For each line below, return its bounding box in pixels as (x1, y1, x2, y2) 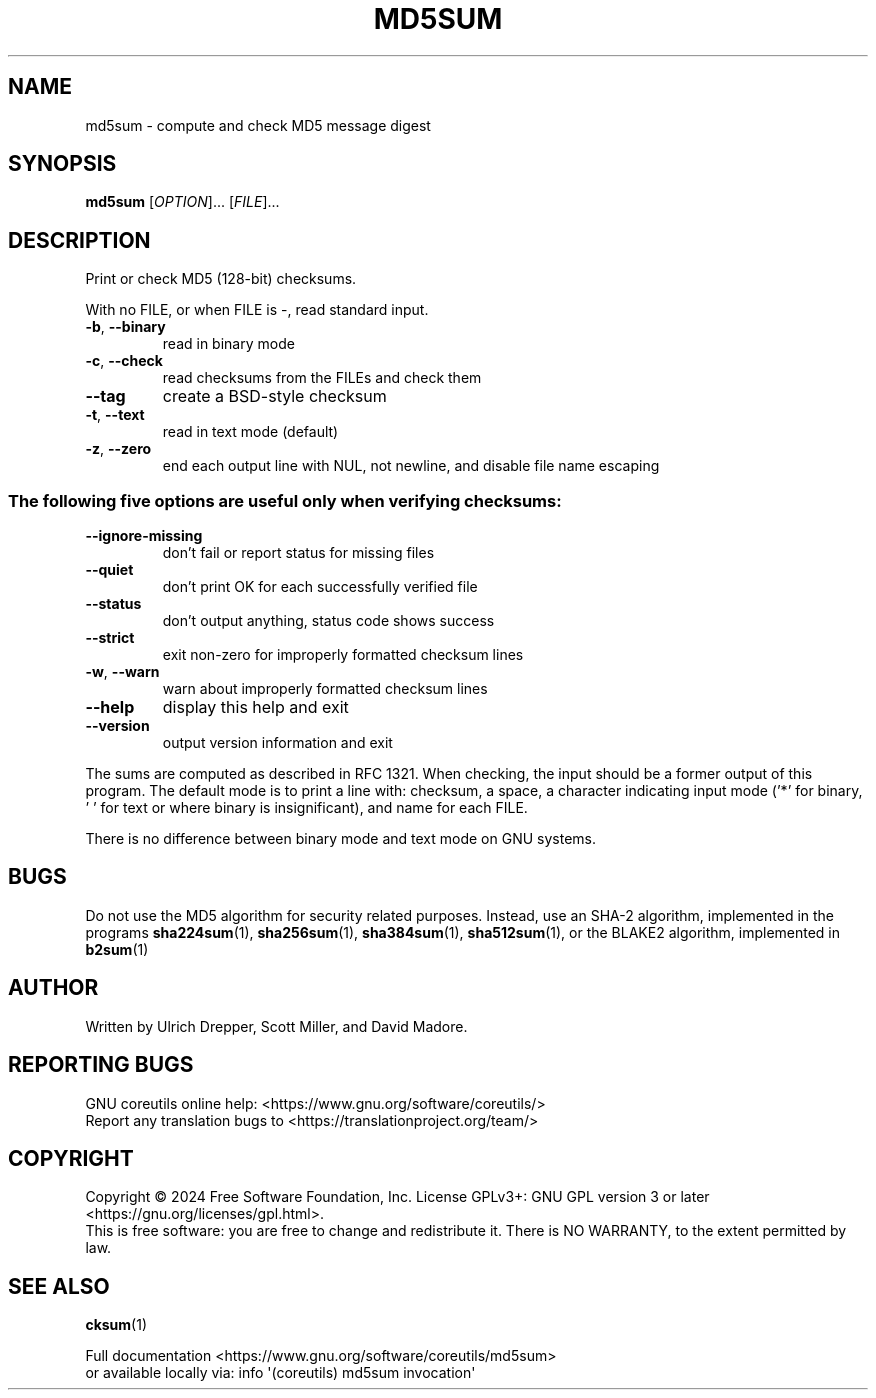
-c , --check (85, 352, 163, 370)
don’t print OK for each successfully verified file (162, 578, 478, 596)
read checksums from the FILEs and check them (162, 369, 482, 387)
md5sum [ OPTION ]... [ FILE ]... (85, 193, 280, 211)
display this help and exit (162, 697, 349, 718)
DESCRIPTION (8, 227, 151, 253)
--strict (85, 629, 135, 647)
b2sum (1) (85, 940, 149, 958)
